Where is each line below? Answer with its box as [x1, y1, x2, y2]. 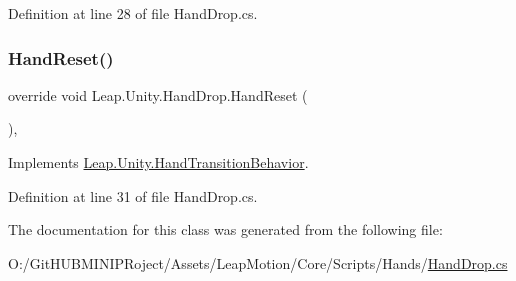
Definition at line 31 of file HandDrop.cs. [8, 185, 258, 206]
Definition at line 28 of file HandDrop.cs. [8, 3, 258, 23]
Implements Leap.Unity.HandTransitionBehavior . [8, 152, 309, 172]
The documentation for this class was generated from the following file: [8, 219, 443, 240]
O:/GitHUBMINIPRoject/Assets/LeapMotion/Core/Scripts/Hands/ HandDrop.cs [8, 252, 508, 273]
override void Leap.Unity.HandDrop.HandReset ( [8, 84, 308, 105]
